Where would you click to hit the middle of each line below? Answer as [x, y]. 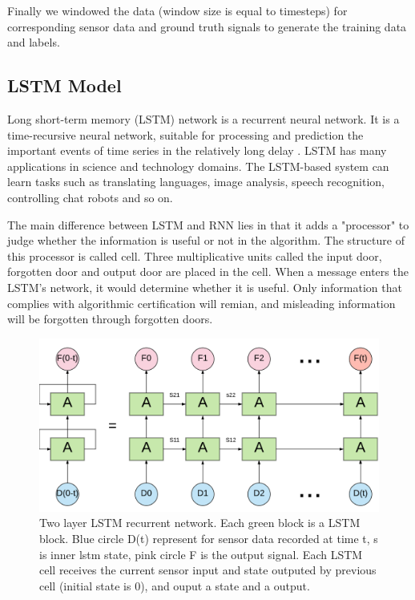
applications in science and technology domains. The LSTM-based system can [198, 166]
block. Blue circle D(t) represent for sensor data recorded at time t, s [209, 539]
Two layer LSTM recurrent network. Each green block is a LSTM [200, 523]
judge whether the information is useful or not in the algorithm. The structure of [206, 240]
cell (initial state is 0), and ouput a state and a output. [175, 585]
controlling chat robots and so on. [90, 197]
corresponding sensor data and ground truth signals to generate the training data [207, 26]
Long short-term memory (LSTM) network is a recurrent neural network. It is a [203, 118]
